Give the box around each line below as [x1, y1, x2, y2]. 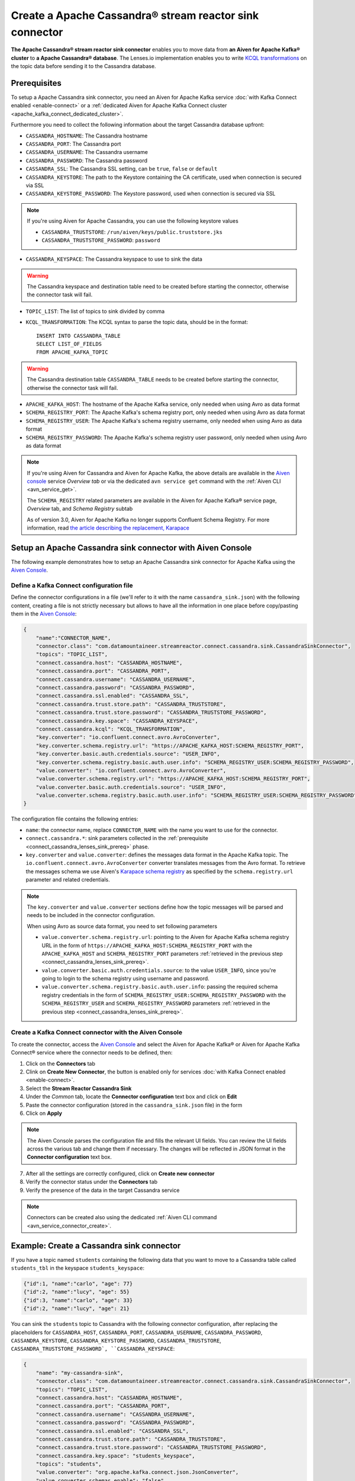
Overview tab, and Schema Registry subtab [27, 505, 133, 512]
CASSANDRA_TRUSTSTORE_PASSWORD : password [41, 236, 160, 243]
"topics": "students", [35, 1461, 102, 1467]
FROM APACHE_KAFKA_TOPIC [36, 349, 108, 355]
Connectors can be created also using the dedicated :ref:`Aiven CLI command [27, 1214, 217, 1221]
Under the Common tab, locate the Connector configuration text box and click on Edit [25, 1093, 237, 1100]
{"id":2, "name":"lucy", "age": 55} [23, 1288, 130, 1296]
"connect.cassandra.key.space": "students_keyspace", [35, 1452, 195, 1459]
